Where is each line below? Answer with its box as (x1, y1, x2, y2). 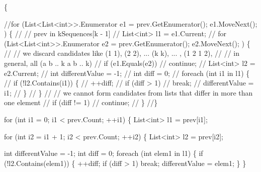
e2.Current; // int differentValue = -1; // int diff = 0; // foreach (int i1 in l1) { (4, 67, 250, 78)
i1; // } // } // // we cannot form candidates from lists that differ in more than (4, 87, 253, 98)
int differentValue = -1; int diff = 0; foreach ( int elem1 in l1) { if (4, 148, 203, 158)
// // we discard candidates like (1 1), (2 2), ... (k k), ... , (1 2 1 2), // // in (4, 48, 240, 58)
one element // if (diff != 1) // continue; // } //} (4, 97, 158, 108)
